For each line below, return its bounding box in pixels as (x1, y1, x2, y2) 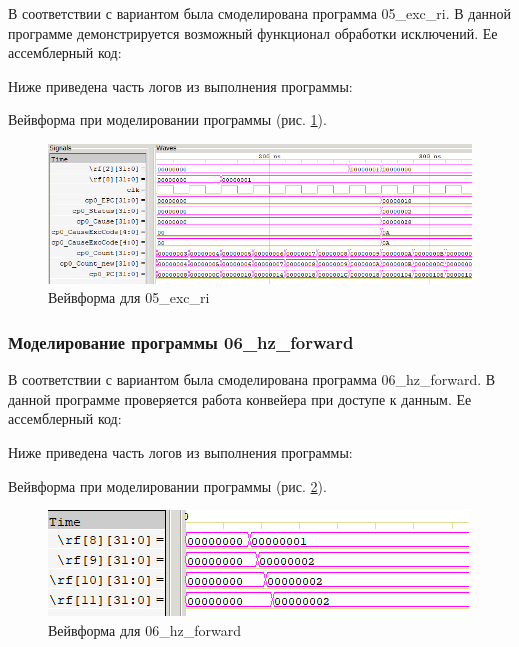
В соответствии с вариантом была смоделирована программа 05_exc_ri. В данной (8, 3, 512, 23)
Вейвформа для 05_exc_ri (48, 287, 210, 308)
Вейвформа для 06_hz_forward (48, 619, 241, 640)
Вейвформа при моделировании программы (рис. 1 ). (8, 109, 327, 130)
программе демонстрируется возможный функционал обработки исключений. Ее (8, 22, 498, 43)
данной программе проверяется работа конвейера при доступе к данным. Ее (8, 388, 472, 409)
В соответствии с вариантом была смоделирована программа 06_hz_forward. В (8, 369, 496, 390)
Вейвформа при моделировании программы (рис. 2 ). (8, 475, 327, 496)
